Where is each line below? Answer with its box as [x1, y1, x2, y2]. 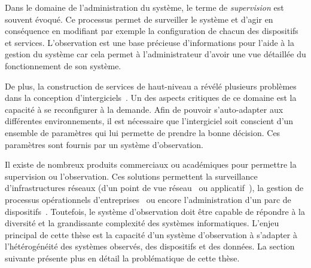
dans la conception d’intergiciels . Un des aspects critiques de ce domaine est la [5, 91, 297, 104]
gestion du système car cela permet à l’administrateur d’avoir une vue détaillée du [5, 48, 306, 60]
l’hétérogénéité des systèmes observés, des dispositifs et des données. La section [5, 240, 295, 252]
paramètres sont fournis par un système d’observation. [5, 138, 203, 150]
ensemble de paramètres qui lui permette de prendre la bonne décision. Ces [5, 126, 280, 138]
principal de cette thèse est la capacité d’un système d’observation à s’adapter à [5, 228, 297, 241]
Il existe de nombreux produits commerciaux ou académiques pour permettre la [5, 158, 297, 171]
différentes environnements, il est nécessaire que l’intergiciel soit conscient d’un [5, 115, 294, 127]
